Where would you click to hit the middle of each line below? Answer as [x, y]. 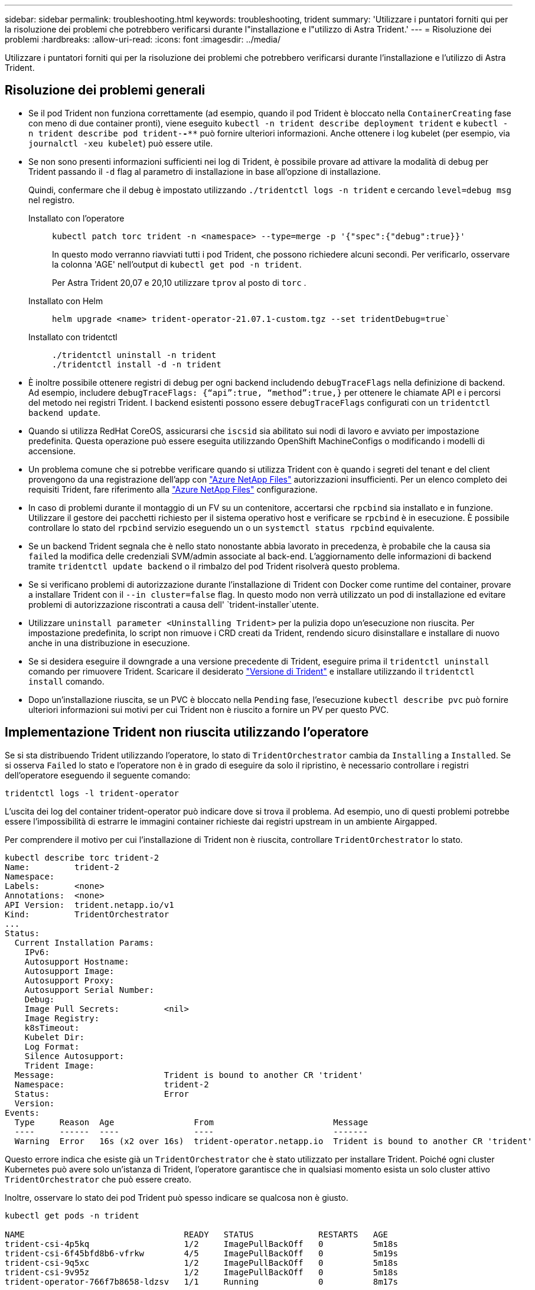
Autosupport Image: [69, 971]
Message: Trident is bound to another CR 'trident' [189, 1075]
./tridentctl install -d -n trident [137, 364]
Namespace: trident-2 [112, 1084]
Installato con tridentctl [73, 337]
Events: [22, 1113]
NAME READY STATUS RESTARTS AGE [197, 1234]
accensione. [52, 451]
